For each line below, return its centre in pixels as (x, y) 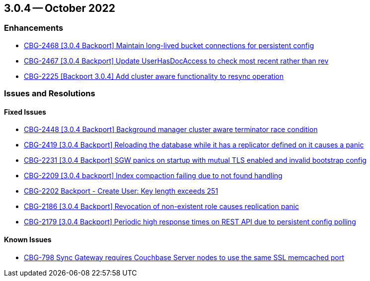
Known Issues (28, 240)
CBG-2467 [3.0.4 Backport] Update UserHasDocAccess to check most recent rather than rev (176, 61)
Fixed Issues (25, 112)
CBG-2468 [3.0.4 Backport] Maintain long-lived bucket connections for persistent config (169, 45)
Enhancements (34, 28)
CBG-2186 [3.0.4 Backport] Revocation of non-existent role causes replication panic (161, 207)
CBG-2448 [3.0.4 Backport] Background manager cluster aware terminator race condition (171, 130)
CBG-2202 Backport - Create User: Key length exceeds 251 (121, 191)
